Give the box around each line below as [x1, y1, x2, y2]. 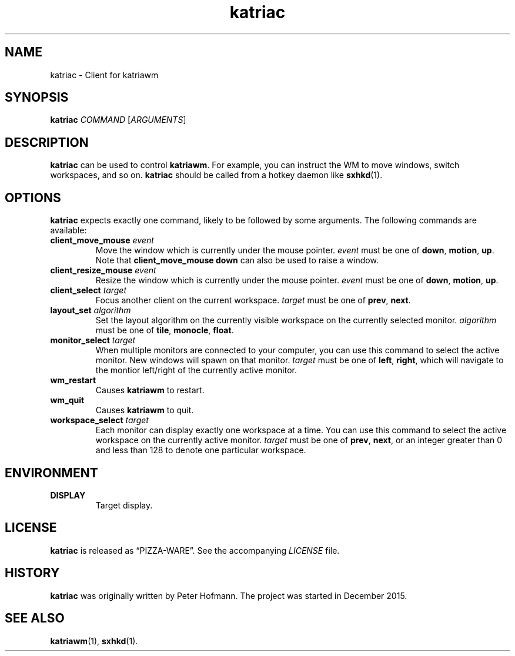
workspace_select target [50, 415, 149, 426]
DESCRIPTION [5, 135, 89, 150]
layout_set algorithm [50, 305, 131, 316]
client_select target [50, 285, 127, 296]
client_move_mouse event [50, 235, 154, 246]
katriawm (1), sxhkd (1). [50, 635, 138, 646]
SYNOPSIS [5, 90, 69, 105]
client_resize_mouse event [50, 265, 156, 276]
